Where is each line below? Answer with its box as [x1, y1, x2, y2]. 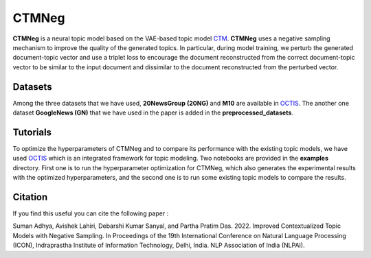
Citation [12, 191, 48, 202]
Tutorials [12, 126, 52, 138]
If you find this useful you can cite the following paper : [12, 209, 169, 218]
